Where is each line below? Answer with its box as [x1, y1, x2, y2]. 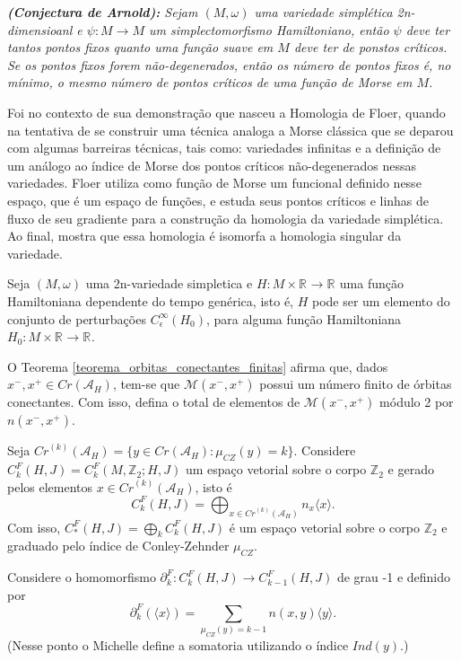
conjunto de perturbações [7, 309, 146, 328]
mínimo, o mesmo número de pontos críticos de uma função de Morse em [7, 73, 413, 92]
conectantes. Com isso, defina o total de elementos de [7, 392, 300, 411]
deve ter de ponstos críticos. [293, 38, 448, 57]
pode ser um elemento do [311, 291, 450, 310]
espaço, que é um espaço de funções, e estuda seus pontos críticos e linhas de [7, 190, 430, 209]
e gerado [387, 460, 434, 479]
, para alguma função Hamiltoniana [206, 309, 402, 328]
